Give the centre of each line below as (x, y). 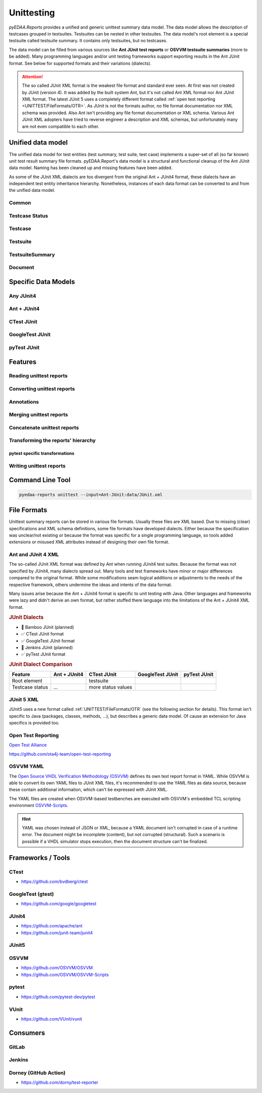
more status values (111, 687)
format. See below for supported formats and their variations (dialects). (80, 63)
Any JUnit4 (23, 296)
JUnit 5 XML (24, 699)
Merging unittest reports (39, 415)
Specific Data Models (42, 282)
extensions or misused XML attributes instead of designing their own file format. (89, 542)
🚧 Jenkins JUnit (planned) (47, 648)
